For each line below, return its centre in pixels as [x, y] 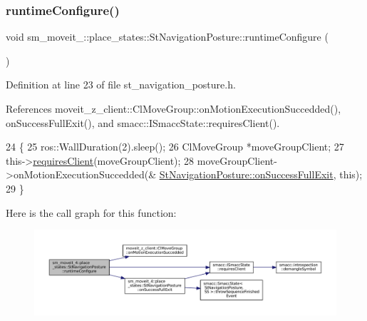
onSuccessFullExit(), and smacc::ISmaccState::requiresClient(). [143, 122]
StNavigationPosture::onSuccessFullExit [246, 174]
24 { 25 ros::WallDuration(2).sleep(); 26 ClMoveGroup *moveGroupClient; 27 [175, 147]
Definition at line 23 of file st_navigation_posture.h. [121, 85]
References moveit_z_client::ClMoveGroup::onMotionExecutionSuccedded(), [174, 108]
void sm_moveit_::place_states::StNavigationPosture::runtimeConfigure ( [167, 37]
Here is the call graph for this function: [91, 212]
